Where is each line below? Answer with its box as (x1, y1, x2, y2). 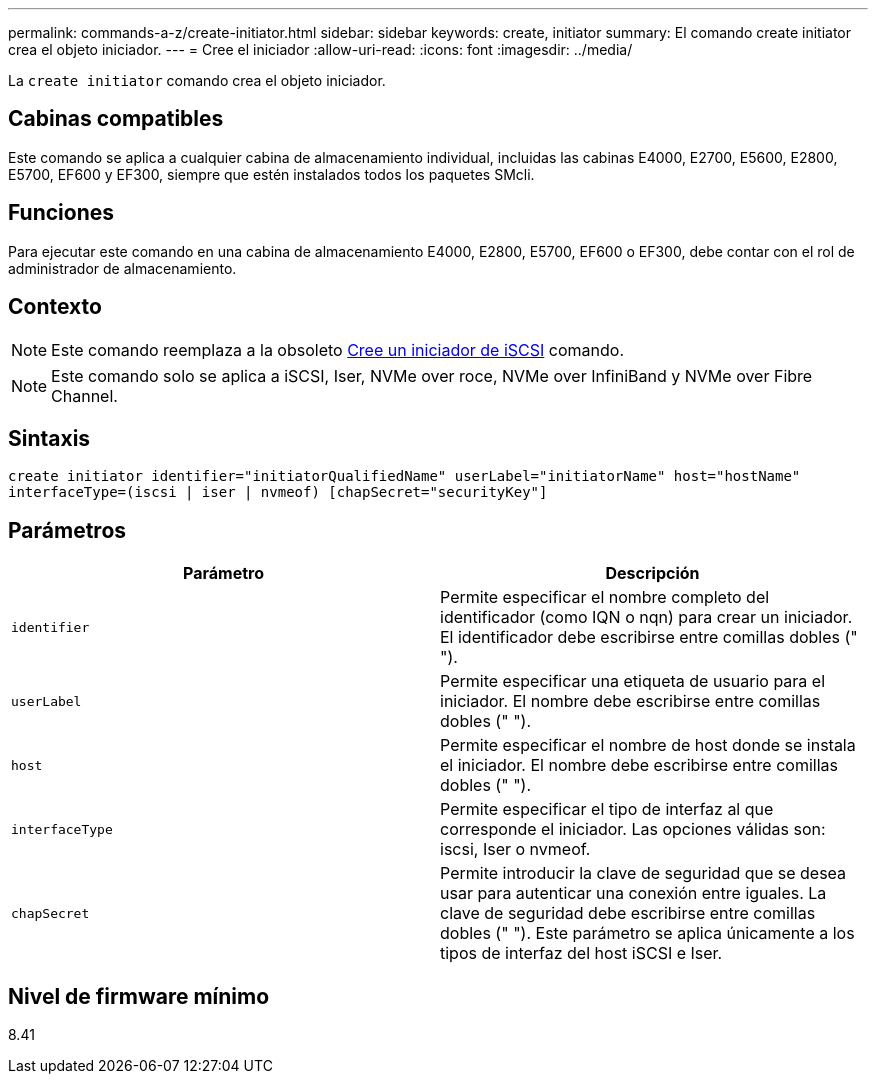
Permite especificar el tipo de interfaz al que (440, 799, 774, 820)
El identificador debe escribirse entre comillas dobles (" (440, 627, 858, 648)
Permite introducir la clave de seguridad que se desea (440, 863, 847, 884)
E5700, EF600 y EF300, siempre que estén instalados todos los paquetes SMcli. (8, 165, 535, 183)
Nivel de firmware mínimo (8, 983, 270, 1009)
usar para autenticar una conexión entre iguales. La (440, 883, 827, 904)
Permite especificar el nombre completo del (440, 587, 770, 608)
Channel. (51, 385, 118, 406)
